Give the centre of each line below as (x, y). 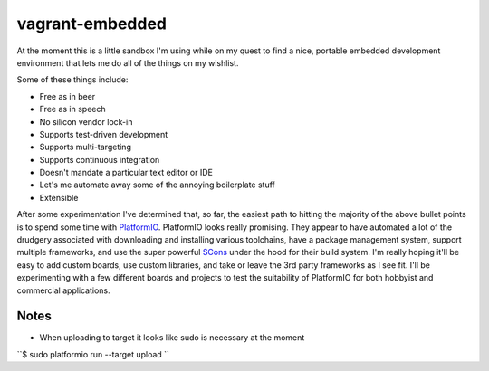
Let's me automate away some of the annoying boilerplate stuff (158, 185)
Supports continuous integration (100, 159)
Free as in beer (67, 96)
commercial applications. (63, 290)
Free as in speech (72, 109)
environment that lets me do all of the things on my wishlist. (128, 62)
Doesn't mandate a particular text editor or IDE (126, 173)
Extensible (59, 197)
